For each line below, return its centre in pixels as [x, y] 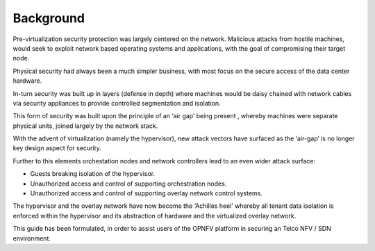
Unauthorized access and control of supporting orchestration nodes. [128, 184]
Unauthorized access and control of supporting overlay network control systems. [147, 193]
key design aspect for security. [57, 148]
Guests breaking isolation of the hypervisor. [93, 174]
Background [49, 18]
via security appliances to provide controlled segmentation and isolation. [117, 103]
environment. [32, 238]
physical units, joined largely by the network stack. [85, 126]
